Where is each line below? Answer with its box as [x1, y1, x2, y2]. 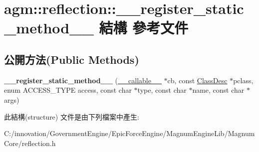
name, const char [192, 85, 245, 95]
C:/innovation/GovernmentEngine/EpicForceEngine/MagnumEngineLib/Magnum [4, 128, 255, 139]
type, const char [137, 85, 187, 95]
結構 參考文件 [99, 17, 189, 38]
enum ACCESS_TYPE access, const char [4, 85, 132, 95]
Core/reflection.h [4, 138, 56, 148]
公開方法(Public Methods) [4, 51, 139, 67]
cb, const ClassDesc [167, 75, 228, 85]
